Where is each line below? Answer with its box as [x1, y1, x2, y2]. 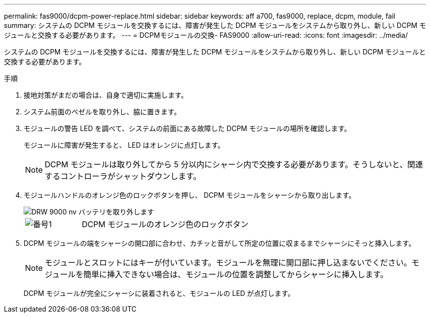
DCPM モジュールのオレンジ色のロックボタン [81, 219, 249, 229]
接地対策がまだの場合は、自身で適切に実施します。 [24, 91, 188, 99]
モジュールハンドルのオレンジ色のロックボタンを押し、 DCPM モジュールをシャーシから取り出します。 [24, 191, 356, 199]
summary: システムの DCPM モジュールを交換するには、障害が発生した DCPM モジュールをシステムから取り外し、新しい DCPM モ [4, 21, 426, 29]
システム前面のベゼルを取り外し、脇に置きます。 [24, 107, 181, 116]
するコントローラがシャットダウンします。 [45, 171, 201, 181]
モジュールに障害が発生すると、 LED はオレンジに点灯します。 [24, 141, 225, 149]
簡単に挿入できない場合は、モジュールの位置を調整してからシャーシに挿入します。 [83, 269, 388, 279]
